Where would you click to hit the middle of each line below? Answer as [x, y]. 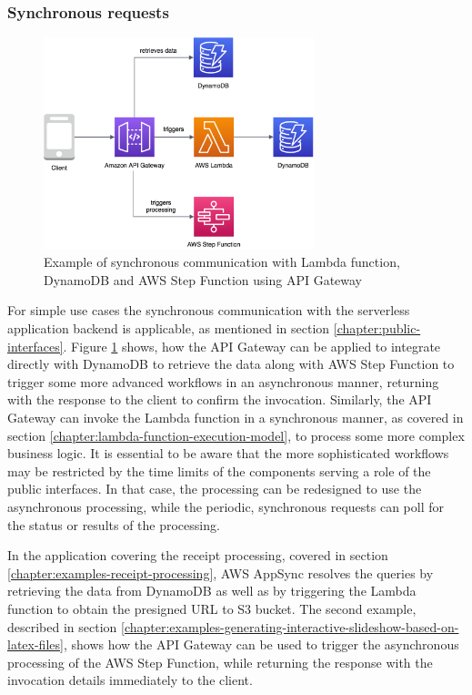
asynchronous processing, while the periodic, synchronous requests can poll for [226, 506]
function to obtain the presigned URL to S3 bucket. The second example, [212, 608]
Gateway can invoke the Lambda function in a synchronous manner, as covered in [236, 417]
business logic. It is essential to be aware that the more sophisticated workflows [228, 453]
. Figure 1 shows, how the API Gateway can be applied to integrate [252, 346]
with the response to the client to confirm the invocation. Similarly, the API [220, 399]
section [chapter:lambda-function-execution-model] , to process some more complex [236, 435]
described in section [62, 626]
